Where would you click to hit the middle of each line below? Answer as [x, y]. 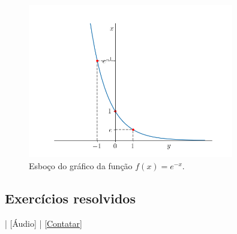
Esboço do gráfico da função [81, 165]
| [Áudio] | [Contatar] [43, 223]
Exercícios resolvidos [70, 198]
